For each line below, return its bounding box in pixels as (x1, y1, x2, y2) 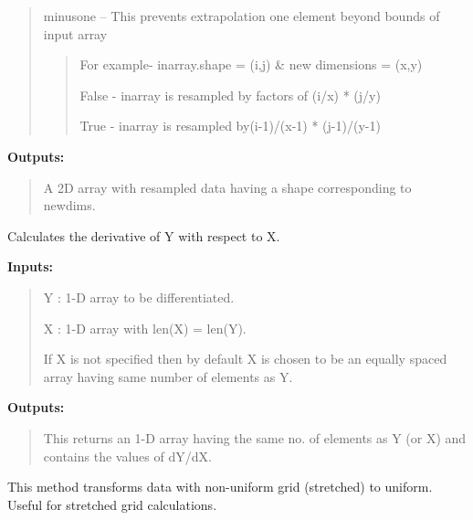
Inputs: (7, 257, 54, 276)
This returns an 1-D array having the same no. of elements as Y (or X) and (43, 428, 467, 447)
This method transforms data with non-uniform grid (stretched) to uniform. (7, 477, 433, 496)
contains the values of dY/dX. (43, 446, 212, 465)
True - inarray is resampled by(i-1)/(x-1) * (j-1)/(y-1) (79, 116, 381, 135)
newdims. (43, 196, 96, 215)
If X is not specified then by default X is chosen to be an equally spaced (43, 349, 447, 368)
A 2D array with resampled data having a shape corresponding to (43, 177, 412, 196)
